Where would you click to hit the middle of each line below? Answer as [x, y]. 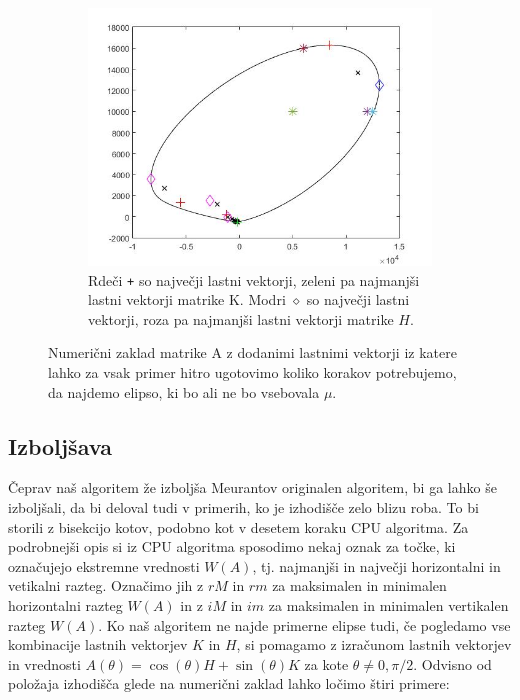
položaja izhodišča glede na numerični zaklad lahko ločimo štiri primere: [229, 683]
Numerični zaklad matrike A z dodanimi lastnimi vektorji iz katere [252, 352]
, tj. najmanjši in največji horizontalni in [376, 565]
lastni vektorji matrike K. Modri [187, 299]
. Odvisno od [452, 663]
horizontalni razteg [65, 604]
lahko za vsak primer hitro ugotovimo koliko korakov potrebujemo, [252, 372]
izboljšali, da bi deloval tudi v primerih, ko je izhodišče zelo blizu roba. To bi [243, 507]
